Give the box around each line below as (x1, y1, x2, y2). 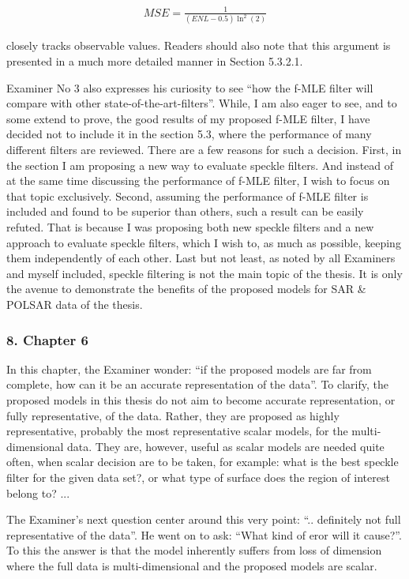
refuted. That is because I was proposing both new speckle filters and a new (6, 219, 374, 235)
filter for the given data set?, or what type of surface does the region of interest (6, 468, 390, 485)
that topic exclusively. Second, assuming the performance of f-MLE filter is (6, 187, 369, 204)
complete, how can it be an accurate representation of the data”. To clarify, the (6, 376, 388, 393)
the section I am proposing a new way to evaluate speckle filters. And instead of (6, 156, 394, 173)
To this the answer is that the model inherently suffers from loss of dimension (6, 542, 382, 558)
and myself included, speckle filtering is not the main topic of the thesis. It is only (6, 265, 403, 281)
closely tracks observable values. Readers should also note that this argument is (6, 37, 391, 54)
